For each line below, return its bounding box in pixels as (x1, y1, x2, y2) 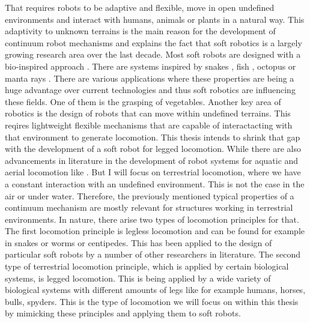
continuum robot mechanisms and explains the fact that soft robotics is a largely (5, 36, 302, 49)
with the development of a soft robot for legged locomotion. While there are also (5, 142, 302, 155)
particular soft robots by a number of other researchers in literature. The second (5, 248, 300, 261)
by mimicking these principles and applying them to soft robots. (5, 307, 241, 319)
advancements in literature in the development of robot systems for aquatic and (5, 154, 299, 166)
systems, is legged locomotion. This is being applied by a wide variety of (5, 271, 271, 284)
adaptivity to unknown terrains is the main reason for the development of (5, 25, 276, 37)
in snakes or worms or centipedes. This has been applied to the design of (5, 236, 272, 249)
